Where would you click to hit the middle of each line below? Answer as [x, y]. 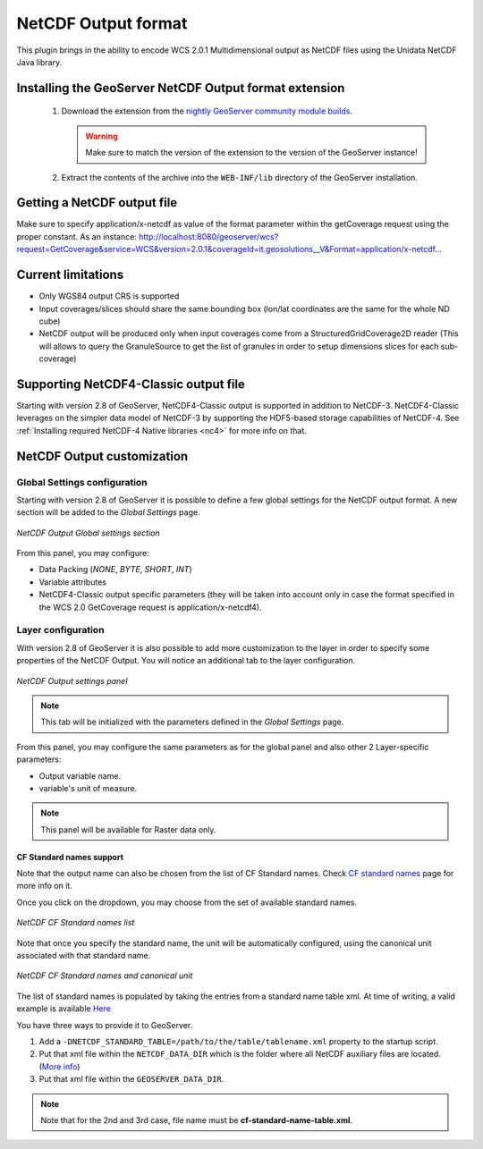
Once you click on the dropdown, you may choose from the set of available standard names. [187, 902]
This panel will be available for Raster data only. [128, 829]
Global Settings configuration [82, 482]
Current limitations [70, 275]
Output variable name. [80, 776]
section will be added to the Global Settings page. [108, 512]
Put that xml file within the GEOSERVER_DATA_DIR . [131, 1079]
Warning [102, 136]
